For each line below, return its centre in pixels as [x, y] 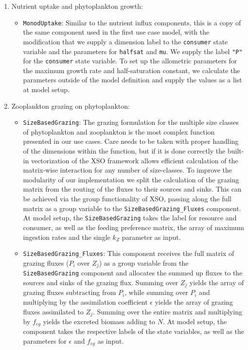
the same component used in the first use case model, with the [116, 32]
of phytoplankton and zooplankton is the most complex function [119, 131]
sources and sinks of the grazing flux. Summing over [101, 282]
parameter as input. [151, 237]
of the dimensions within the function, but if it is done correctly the [124, 151]
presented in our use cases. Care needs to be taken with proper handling [131, 141]
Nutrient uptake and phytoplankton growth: [77, 6]
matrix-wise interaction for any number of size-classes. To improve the [128, 170]
